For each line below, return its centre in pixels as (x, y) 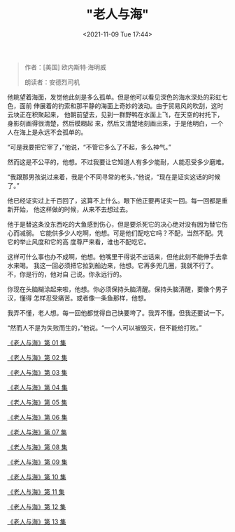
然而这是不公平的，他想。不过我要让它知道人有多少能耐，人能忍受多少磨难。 (117, 161)
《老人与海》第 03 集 (37, 372)
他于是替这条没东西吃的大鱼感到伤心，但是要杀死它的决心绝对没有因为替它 (114, 224)
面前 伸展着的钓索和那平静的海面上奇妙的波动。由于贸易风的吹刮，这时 (121, 105)
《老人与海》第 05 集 (37, 402)
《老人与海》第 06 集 (37, 417)
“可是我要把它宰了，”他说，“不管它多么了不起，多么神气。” (89, 147)
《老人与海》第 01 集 (37, 343)
